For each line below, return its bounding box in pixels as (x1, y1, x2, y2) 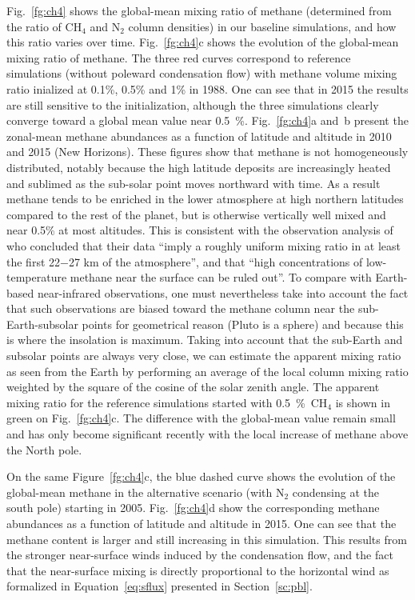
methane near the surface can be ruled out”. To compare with (70, 269, 372, 286)
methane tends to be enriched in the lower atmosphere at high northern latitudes (6, 190, 404, 207)
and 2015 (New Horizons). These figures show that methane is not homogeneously (6, 143, 409, 160)
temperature (6, 269, 67, 286)
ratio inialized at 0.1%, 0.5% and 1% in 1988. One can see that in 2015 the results (6, 80, 409, 97)
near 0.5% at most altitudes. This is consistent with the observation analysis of (6, 222, 393, 238)
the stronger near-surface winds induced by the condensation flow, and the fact (6, 546, 393, 563)
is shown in (335, 394, 390, 410)
